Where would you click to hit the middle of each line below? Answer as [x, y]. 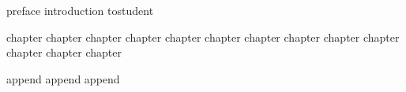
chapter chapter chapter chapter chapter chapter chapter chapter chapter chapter [203, 37]
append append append [63, 78]
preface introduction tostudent [80, 10]
